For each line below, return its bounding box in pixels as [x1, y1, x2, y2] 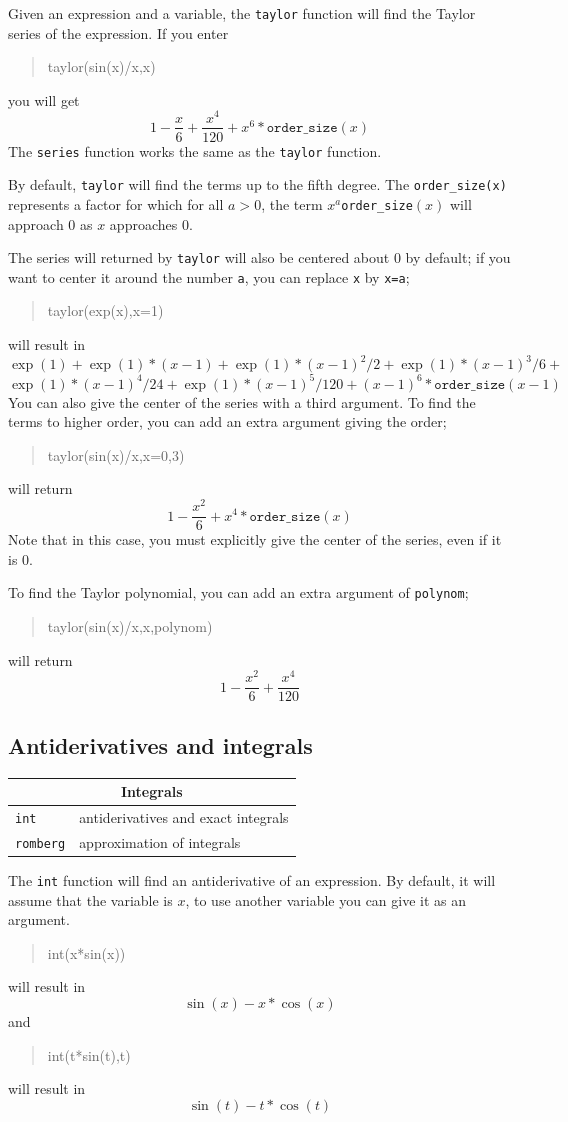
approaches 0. [109, 213, 193, 234]
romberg [15, 836, 66, 851]
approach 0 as [8, 213, 93, 234]
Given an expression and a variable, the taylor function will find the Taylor [8, 3, 476, 23]
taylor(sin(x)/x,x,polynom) [47, 616, 213, 636]
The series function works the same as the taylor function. [8, 140, 382, 161]
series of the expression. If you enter [8, 22, 229, 43]
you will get [8, 89, 80, 110]
